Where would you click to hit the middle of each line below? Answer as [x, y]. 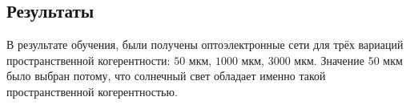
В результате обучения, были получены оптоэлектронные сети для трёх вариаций [205, 44]
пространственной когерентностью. [92, 91]
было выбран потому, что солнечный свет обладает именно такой [166, 76]
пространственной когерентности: [88, 60]
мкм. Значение [330, 60]
